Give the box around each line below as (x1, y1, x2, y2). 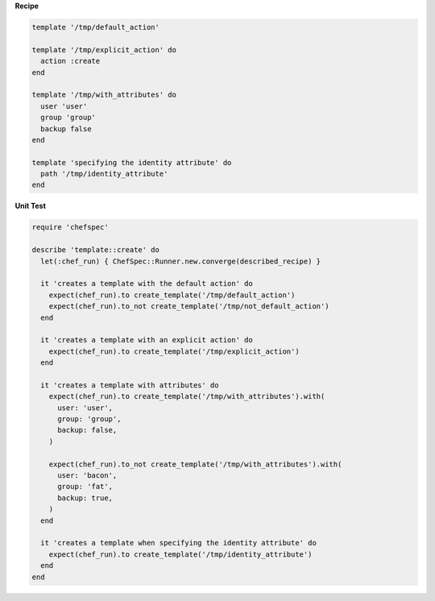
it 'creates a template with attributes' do (40, 380, 219, 390)
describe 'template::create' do (31, 246, 160, 255)
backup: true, (57, 493, 113, 503)
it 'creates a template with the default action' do (40, 279, 253, 288)
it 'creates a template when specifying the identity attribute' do (40, 538, 317, 548)
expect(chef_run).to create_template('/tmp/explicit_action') (48, 346, 300, 356)
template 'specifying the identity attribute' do (31, 158, 232, 167)
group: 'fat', (57, 482, 113, 491)
